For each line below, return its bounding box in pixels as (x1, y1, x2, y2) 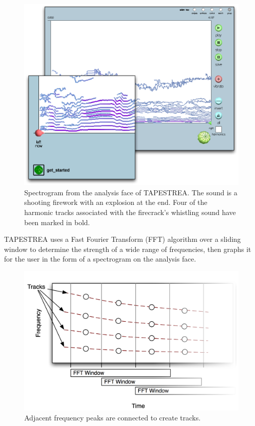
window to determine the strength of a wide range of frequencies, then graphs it (4, 243, 251, 254)
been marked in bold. (24, 217, 90, 227)
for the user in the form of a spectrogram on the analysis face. (4, 253, 196, 264)
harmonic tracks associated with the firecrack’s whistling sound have (24, 206, 236, 217)
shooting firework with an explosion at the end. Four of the (24, 197, 208, 207)
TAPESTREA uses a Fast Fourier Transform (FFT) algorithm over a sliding (4, 234, 241, 244)
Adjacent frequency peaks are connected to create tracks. (24, 412, 201, 422)
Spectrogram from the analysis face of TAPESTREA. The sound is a (24, 187, 237, 197)
